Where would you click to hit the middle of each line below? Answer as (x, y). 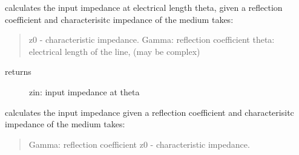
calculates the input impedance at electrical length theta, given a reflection (144, 7)
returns (18, 71)
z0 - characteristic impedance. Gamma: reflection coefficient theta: (152, 40)
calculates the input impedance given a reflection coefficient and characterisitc (149, 112)
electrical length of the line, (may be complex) (114, 51)
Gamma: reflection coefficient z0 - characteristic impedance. (139, 144)
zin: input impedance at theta (84, 91)
